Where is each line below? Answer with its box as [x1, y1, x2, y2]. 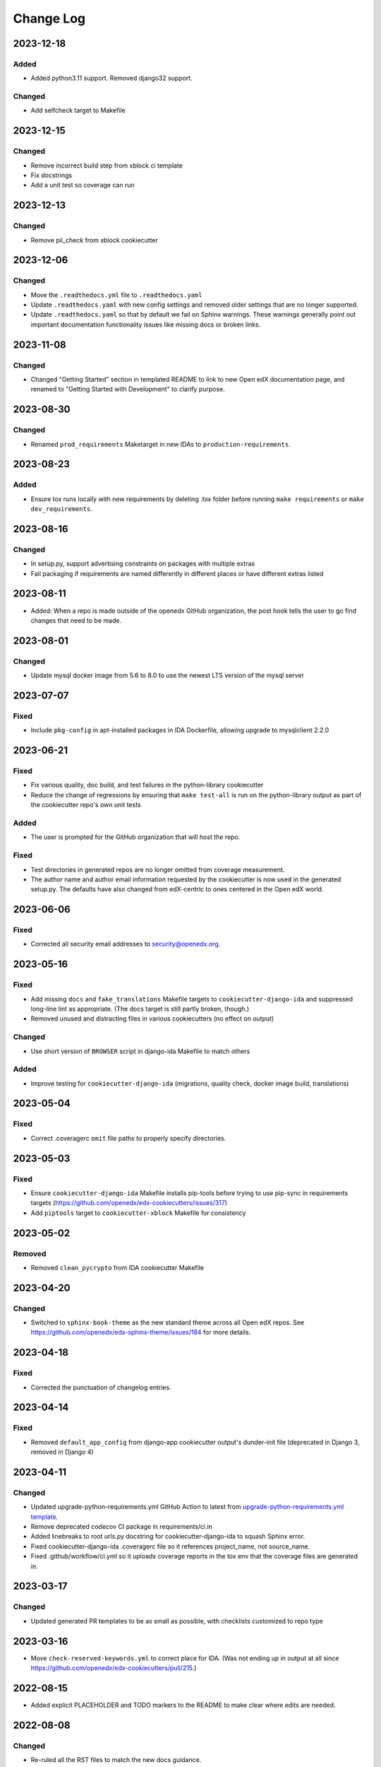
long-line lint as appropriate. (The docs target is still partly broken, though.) [30, 1004, 250, 1013]
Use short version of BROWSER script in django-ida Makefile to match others [30, 1047, 250, 1055]
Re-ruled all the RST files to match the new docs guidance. [30, 1756, 202, 1764]
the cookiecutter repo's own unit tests [30, 801, 141, 809]
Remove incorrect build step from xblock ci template [30, 161, 183, 170]
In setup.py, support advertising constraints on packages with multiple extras [30, 559, 255, 568]
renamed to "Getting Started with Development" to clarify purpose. [30, 385, 225, 394]
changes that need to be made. [30, 616, 122, 625]
